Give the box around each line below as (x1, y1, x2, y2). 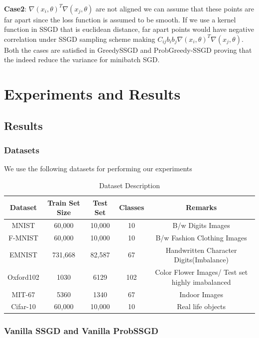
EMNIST (9, 249, 37, 260)
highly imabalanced (171, 276, 231, 287)
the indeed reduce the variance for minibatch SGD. (4, 54, 160, 65)
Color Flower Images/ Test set (155, 267, 248, 277)
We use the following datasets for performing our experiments (4, 163, 192, 174)
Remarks (186, 202, 217, 213)
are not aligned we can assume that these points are (95, 3, 254, 13)
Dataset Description (99, 180, 160, 190)
